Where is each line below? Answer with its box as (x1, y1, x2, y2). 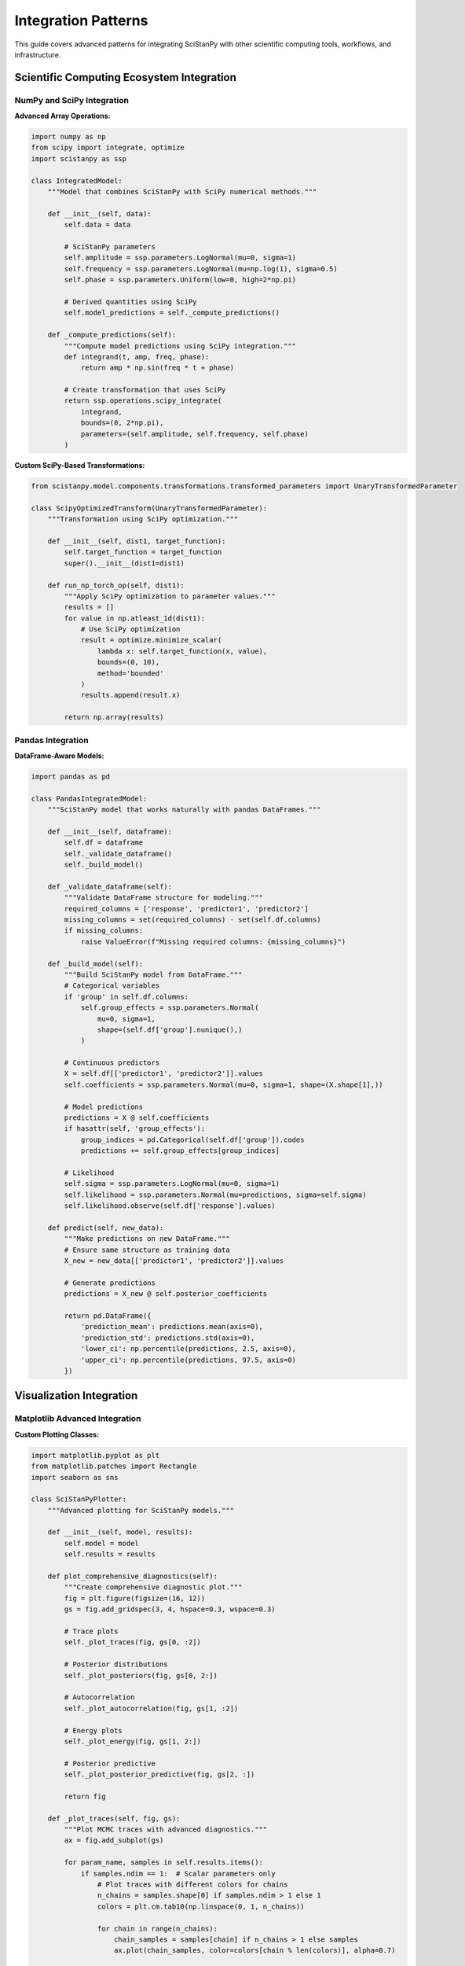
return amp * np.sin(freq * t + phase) (80, 363, 235, 373)
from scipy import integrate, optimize (31, 143, 185, 153)
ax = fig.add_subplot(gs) (64, 1836, 164, 1845)
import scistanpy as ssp (31, 154, 127, 163)
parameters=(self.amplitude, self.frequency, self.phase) (80, 429, 309, 438)
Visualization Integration (14, 1389, 138, 1403)
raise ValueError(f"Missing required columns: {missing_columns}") (80, 937, 346, 946)
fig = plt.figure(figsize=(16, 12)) (64, 1593, 206, 1603)
